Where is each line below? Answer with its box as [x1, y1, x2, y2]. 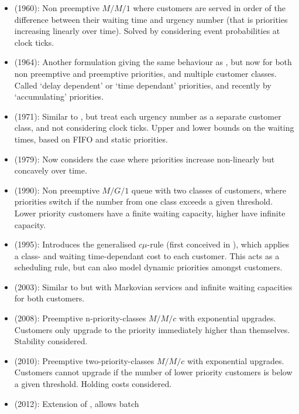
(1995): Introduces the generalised [14, 238, 136, 250]
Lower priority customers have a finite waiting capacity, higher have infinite [14, 206, 286, 219]
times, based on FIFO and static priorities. [14, 133, 168, 145]
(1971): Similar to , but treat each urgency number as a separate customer [14, 110, 281, 122]
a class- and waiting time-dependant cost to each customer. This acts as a [14, 249, 280, 262]
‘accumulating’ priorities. [14, 90, 104, 103]
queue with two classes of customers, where [131, 184, 286, 196]
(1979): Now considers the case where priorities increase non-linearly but [14, 152, 275, 165]
